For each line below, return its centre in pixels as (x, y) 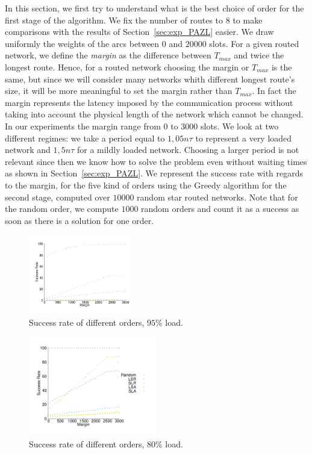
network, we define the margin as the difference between (108, 55)
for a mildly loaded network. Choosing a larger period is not (188, 150)
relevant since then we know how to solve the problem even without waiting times (156, 161)
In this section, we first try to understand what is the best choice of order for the (154, 8)
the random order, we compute (62, 209)
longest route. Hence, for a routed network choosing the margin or (127, 67)
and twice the (259, 55)
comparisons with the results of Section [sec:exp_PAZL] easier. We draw (139, 32)
